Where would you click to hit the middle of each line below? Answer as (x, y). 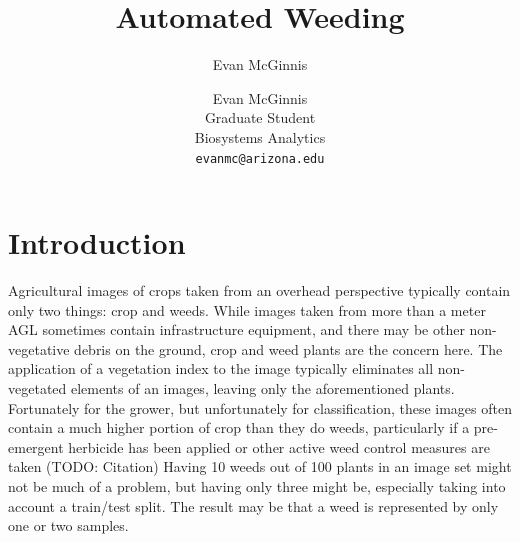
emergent (36, 446)
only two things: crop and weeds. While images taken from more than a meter (247, 309)
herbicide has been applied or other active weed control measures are (279, 446)
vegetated (37, 388)
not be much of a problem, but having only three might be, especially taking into (257, 486)
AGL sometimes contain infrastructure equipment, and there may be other (236, 329)
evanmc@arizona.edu (260, 158)
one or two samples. (68, 525)
